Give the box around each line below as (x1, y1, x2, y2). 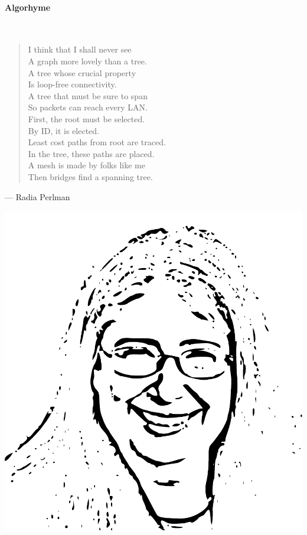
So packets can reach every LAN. (28, 101, 148, 113)
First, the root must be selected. (28, 112, 145, 125)
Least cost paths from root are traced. (28, 136, 166, 148)
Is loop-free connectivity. (28, 78, 117, 90)
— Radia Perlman (5, 190, 70, 203)
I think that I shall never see (28, 43, 132, 56)
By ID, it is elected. (28, 124, 100, 136)
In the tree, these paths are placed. (28, 147, 155, 159)
